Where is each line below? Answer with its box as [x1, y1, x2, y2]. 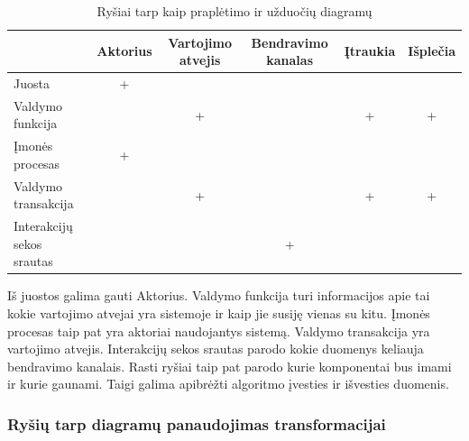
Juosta [14, 74, 50, 93]
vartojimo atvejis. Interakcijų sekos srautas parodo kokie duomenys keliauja [7, 339, 424, 358]
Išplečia [408, 41, 455, 60]
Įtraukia [344, 41, 396, 60]
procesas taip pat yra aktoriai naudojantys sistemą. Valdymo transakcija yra [7, 321, 430, 340]
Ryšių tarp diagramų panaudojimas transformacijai [7, 412, 386, 435]
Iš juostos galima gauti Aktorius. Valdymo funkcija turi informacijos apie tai [7, 286, 430, 305]
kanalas [266, 51, 314, 69]
